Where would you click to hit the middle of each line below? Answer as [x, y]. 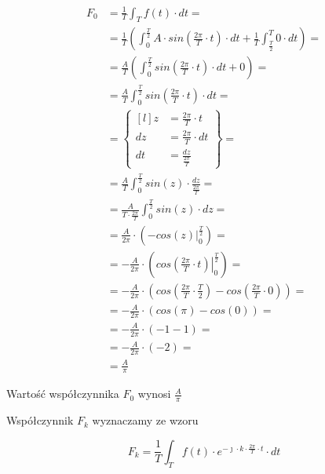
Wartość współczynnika [63, 394]
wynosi [154, 394]
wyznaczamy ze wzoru [145, 420]
